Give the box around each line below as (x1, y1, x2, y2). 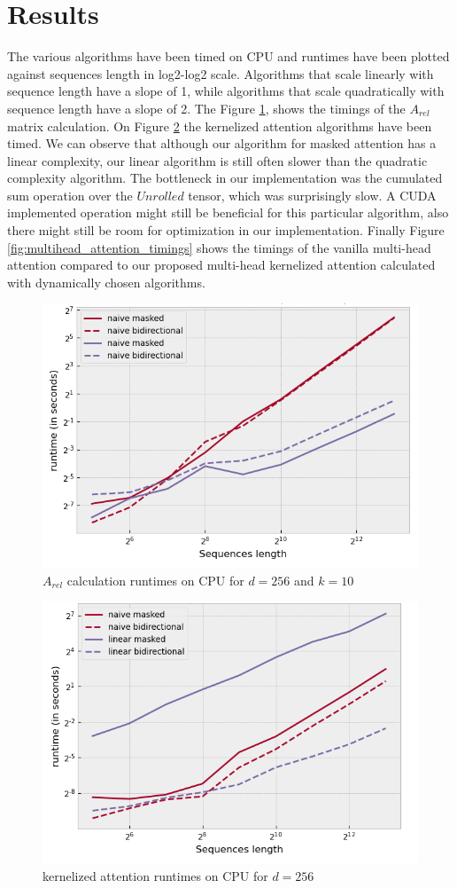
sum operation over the (7, 185, 133, 204)
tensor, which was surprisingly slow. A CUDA (188, 185, 437, 204)
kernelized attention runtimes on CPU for (43, 866, 268, 884)
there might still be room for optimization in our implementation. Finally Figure (7, 221, 445, 240)
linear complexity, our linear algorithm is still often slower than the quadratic (7, 151, 428, 169)
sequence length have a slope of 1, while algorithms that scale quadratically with (7, 82, 445, 100)
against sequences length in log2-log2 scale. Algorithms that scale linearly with (7, 64, 434, 83)
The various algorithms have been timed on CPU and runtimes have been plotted (7, 47, 450, 66)
